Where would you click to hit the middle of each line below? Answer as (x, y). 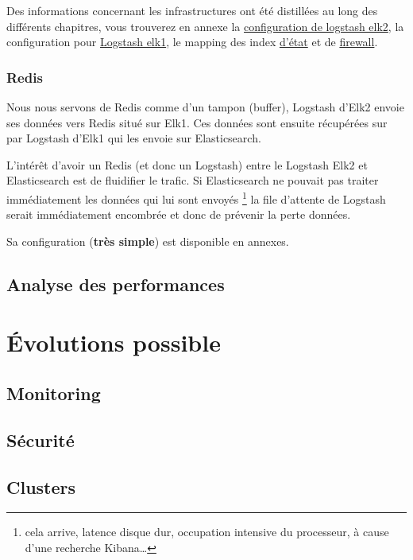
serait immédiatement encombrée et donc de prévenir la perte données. (179, 214)
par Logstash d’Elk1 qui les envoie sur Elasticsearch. (134, 138)
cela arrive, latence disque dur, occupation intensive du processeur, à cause (207, 532)
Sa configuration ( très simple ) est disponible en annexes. (148, 241)
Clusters (41, 486)
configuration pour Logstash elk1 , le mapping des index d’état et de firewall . (192, 42)
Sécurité (41, 439)
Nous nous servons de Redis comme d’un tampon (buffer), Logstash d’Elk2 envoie (205, 107)
